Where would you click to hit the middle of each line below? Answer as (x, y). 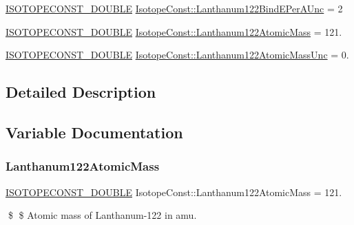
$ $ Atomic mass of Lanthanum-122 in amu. (102, 215)
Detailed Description (81, 92)
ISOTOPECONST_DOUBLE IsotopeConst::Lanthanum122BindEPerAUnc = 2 (174, 8)
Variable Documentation (94, 132)
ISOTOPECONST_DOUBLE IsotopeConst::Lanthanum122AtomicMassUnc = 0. (177, 55)
